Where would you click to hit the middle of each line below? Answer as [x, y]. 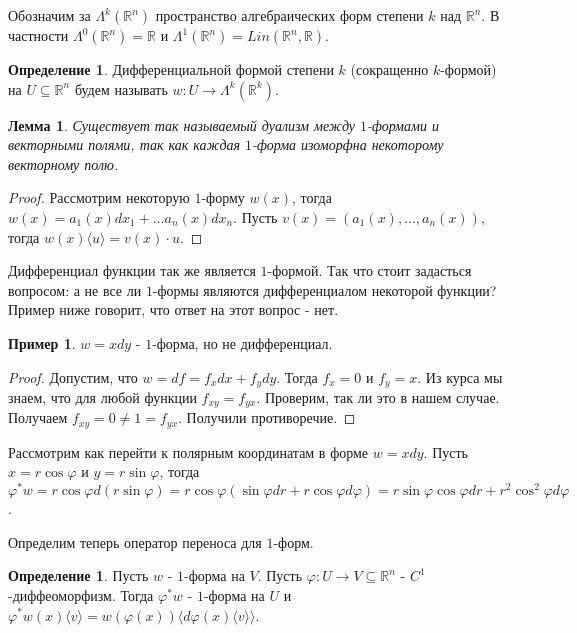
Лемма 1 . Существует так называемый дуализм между [181, 124]
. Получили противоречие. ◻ [267, 417]
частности [38, 35]
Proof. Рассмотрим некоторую [99, 197]
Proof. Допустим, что [73, 376]
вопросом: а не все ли [75, 289]
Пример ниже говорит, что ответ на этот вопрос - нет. [173, 309]
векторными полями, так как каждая [124, 144]
